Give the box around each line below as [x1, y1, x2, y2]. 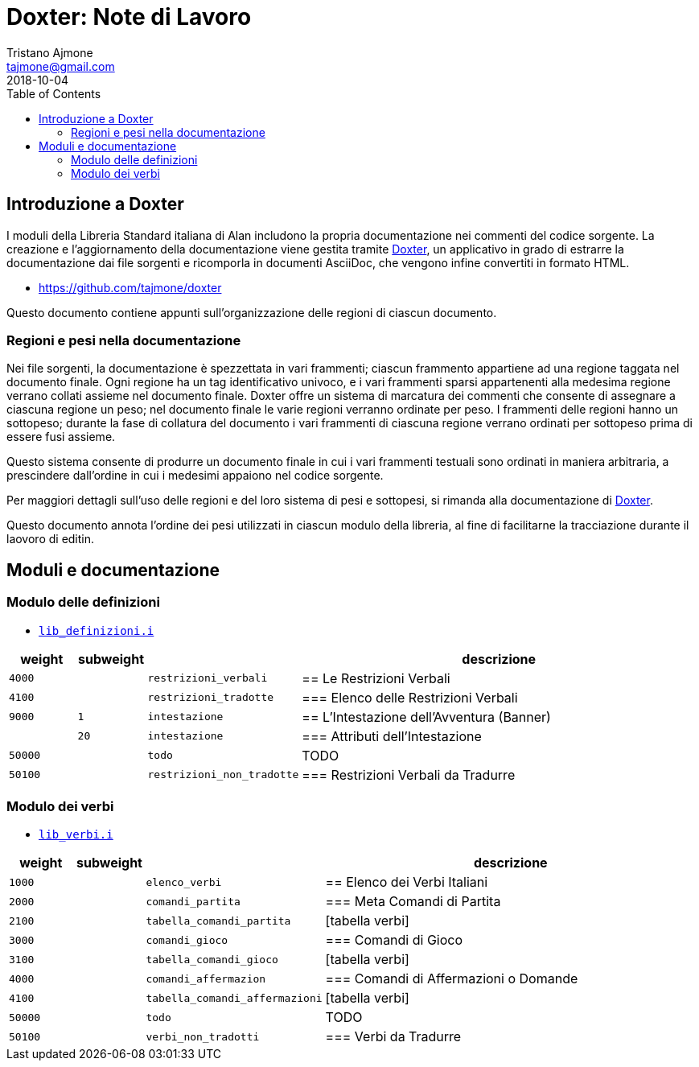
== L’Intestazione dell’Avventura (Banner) [302, 708, 551, 725]
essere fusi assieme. [6, 430, 116, 444]
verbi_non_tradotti [146, 1030, 260, 1043]
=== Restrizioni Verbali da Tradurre [302, 766, 516, 783]
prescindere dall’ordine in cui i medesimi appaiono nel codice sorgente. [6, 468, 384, 483]
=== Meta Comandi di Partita [325, 893, 501, 910]
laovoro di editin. [6, 532, 95, 546]
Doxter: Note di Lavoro [6, 3, 252, 31]
